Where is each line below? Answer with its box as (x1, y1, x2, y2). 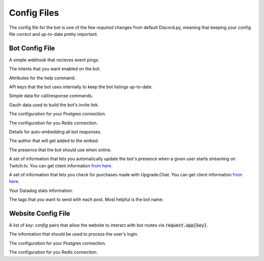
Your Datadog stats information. (9, 188, 73, 193)
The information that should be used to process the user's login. (9, 231, 139, 237)
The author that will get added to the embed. (9, 138, 99, 144)
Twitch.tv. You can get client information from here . (9, 163, 112, 168)
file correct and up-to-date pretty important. (9, 31, 98, 37)
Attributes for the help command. (9, 75, 76, 81)
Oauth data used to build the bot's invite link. (9, 102, 99, 108)
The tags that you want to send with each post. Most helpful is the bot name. (9, 196, 164, 203)
